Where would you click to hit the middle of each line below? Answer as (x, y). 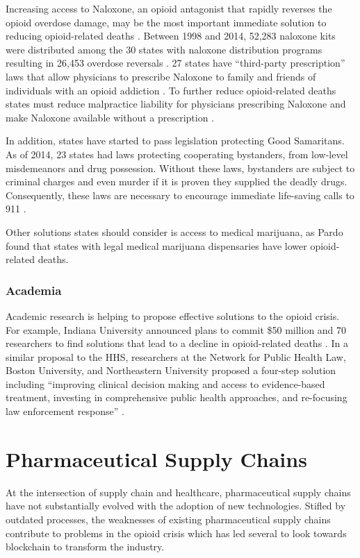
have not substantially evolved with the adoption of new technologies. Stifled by (176, 506)
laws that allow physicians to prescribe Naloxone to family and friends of (161, 76)
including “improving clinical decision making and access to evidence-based (165, 383)
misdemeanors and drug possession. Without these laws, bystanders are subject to (180, 168)
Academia (34, 290)
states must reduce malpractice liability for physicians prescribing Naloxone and (176, 104)
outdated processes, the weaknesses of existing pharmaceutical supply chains (168, 519)
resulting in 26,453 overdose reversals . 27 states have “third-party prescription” (175, 63)
